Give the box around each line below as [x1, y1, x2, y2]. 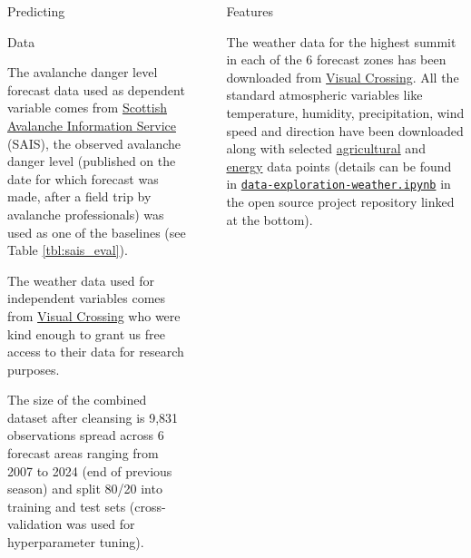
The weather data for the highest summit [226, 32, 456, 51]
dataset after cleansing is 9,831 [7, 407, 179, 426]
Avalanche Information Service [7, 115, 176, 134]
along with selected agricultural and [226, 139, 426, 158]
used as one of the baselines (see [7, 222, 186, 241]
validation [7, 514, 63, 534]
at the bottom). [226, 210, 313, 229]
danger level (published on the [7, 152, 176, 171]
